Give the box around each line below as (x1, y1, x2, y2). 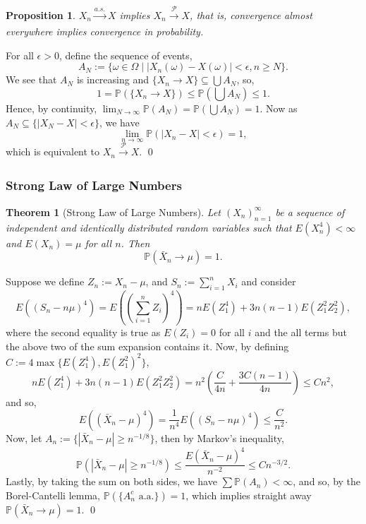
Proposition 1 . (6, 7, 75, 22)
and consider (241, 274, 296, 289)
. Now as (260, 100, 298, 115)
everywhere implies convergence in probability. (6, 24, 204, 39)
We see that (6, 72, 57, 87)
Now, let (6, 430, 42, 445)
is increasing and (76, 72, 149, 87)
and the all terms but (255, 325, 347, 340)
